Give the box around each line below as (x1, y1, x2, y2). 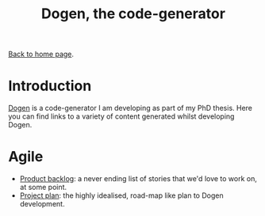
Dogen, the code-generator (40, 5, 226, 23)
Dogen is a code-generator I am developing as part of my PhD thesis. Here (8, 104, 252, 113)
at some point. (19, 183, 67, 192)
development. (19, 199, 65, 209)
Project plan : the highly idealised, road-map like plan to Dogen (19, 191, 224, 200)
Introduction (8, 77, 92, 95)
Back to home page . (8, 49, 74, 59)
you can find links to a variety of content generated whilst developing (8, 112, 235, 121)
